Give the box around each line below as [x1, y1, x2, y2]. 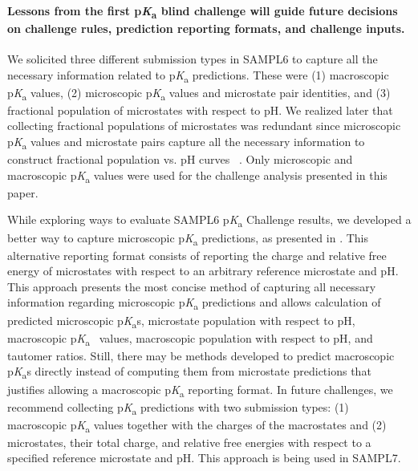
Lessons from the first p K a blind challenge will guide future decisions [7, 2, 398, 21]
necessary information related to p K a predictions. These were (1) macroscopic [7, 66, 389, 85]
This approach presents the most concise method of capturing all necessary [7, 278, 376, 294]
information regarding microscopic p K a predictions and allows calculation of [7, 294, 381, 313]
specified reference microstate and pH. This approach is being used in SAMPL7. [7, 449, 401, 466]
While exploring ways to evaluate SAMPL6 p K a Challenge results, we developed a [7, 211, 412, 230]
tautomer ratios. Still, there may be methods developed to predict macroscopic [7, 347, 395, 363]
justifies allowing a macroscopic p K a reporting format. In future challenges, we [7, 380, 393, 400]
